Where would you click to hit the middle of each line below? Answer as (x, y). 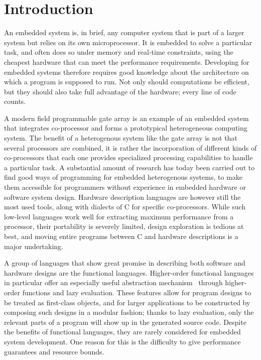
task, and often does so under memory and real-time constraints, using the (119, 52)
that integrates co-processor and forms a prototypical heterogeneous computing (126, 128)
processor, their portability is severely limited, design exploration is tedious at (124, 226)
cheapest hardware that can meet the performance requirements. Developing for (127, 62)
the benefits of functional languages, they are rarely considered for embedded (122, 332)
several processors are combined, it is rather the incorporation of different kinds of (130, 147)
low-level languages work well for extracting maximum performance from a (119, 216)
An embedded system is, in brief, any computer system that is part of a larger (124, 32)
